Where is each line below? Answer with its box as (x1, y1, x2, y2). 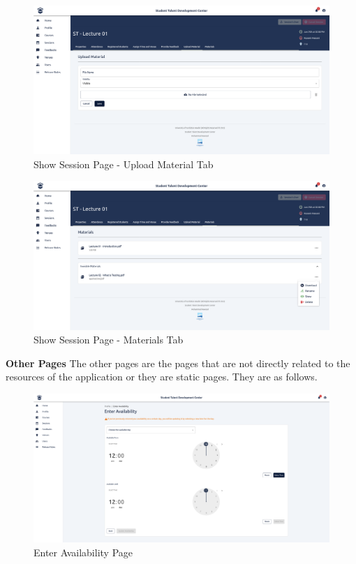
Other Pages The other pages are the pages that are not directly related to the (6, 355, 350, 370)
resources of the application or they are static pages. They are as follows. (6, 369, 318, 384)
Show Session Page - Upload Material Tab (34, 156, 214, 171)
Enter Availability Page (34, 544, 133, 559)
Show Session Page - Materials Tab (34, 332, 184, 347)
